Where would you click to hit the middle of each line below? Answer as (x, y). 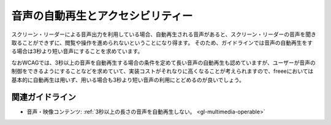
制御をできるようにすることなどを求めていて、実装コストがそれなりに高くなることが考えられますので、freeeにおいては (162, 71)
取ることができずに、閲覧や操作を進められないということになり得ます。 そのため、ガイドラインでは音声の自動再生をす (162, 42)
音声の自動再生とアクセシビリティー (102, 16)
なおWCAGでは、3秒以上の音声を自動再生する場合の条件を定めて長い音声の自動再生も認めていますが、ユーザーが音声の (163, 63)
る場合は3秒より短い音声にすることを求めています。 (77, 51)
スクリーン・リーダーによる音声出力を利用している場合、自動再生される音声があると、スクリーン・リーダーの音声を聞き (164, 34)
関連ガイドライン (44, 97)
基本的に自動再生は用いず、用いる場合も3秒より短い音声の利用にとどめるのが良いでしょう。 (128, 80)
